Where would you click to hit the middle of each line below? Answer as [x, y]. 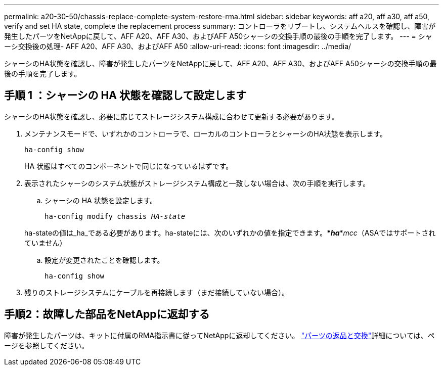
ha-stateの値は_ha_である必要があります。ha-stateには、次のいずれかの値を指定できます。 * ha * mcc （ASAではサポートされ [230, 233]
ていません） [46, 243]
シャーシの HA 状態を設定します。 [101, 200]
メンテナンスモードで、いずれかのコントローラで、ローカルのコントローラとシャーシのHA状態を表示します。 [206, 133]
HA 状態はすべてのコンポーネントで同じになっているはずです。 [129, 166]
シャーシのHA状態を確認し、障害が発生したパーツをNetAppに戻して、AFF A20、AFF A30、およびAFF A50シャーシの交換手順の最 [220, 63]
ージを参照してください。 [46, 345]
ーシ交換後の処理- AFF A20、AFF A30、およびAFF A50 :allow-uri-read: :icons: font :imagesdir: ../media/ [178, 46]
